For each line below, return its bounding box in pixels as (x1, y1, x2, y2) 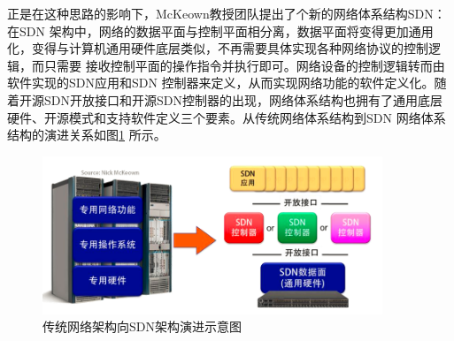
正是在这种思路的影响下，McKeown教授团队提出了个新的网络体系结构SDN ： (7, 4, 446, 22)
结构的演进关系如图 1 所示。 (7, 125, 166, 144)
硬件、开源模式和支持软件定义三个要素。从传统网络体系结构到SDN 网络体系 (7, 108, 446, 126)
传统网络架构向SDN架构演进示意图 (42, 317, 242, 336)
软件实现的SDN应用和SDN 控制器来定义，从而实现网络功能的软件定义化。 (7, 73, 435, 92)
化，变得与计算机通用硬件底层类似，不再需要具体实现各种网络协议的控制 (7, 39, 428, 57)
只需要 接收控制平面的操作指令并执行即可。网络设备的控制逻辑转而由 (43, 56, 445, 74)
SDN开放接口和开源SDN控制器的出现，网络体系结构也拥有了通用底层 (43, 90, 442, 109)
